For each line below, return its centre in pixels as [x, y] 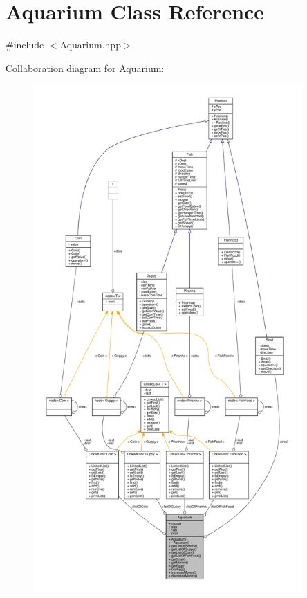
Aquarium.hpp [90, 45]
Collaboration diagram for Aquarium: [85, 67]
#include [25, 45]
